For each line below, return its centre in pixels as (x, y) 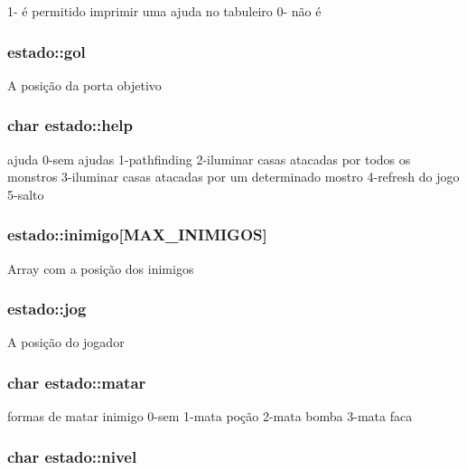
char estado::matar (77, 382)
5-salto (26, 194)
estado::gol (47, 51)
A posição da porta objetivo (84, 85)
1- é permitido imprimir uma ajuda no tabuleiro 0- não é (164, 11)
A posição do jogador (66, 342)
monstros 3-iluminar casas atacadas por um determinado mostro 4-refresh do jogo (233, 177)
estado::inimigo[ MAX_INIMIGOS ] (137, 235)
